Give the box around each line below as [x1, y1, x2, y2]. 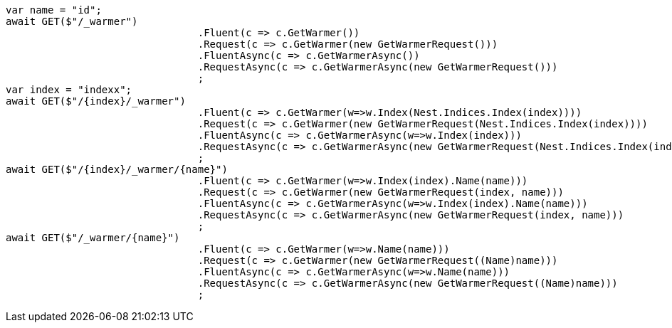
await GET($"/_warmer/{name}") [6, 232, 180, 243]
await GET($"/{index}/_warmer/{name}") [6, 164, 228, 175]
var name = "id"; [6, 4, 102, 16]
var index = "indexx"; [6, 84, 132, 95]
